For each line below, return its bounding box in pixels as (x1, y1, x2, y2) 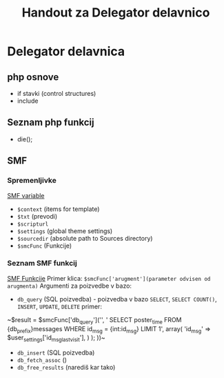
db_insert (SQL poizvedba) (17, 348, 95, 357)
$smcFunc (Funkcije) (17, 241, 72, 250)
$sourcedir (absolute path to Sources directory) (17, 234, 153, 242)
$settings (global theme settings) (17, 226, 113, 235)
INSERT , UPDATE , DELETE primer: (17, 302, 102, 310)
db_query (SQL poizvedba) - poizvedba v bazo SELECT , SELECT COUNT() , (17, 295, 217, 303)
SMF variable (7, 191, 45, 199)
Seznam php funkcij (7, 117, 94, 128)
